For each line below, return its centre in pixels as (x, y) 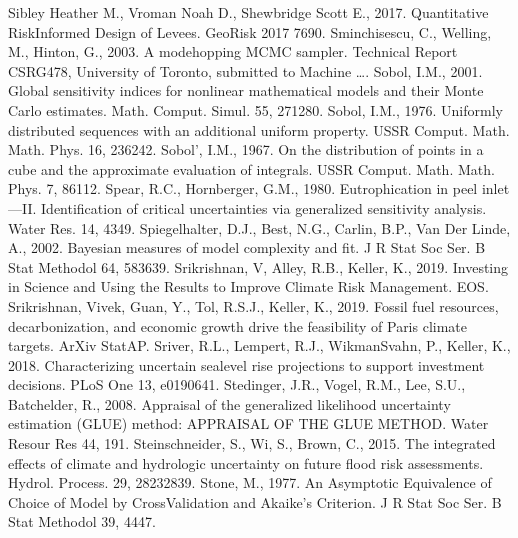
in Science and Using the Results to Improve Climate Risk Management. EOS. (248, 286)
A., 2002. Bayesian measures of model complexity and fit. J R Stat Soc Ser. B (247, 247)
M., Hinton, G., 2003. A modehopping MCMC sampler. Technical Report (233, 51)
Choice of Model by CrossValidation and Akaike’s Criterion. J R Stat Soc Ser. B (255, 501)
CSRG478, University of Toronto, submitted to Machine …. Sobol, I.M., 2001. (245, 70)
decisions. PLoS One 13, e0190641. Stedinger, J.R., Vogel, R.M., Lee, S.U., (237, 384)
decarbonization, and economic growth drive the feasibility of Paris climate (238, 325)
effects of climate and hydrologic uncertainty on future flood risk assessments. (246, 462)
